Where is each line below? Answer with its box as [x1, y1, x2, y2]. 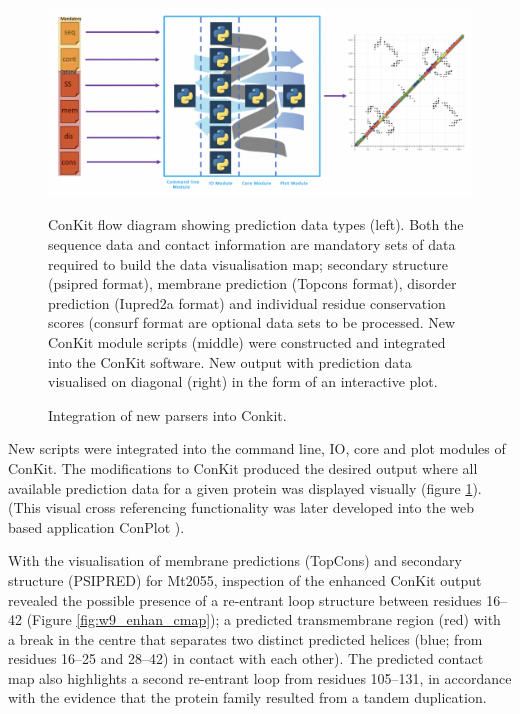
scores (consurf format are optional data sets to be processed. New [48, 312, 456, 333]
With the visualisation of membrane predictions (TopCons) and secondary [8, 550, 462, 571]
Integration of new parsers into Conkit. [48, 404, 287, 425]
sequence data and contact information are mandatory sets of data [48, 234, 456, 254]
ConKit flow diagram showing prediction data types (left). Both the [48, 214, 464, 235]
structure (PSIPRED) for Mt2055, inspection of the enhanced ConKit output [8, 569, 482, 590]
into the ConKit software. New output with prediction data [48, 351, 412, 372]
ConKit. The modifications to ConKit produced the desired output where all [8, 457, 478, 478]
